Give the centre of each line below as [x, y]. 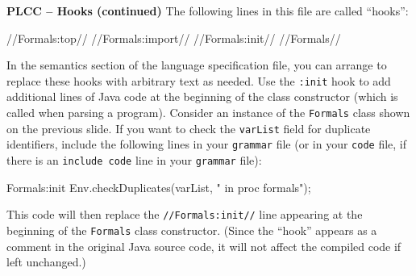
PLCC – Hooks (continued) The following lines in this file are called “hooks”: [208, 10]
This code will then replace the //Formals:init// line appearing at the [185, 214]
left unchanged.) [46, 262]
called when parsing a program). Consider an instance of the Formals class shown [208, 113]
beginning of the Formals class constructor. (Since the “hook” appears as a [192, 230]
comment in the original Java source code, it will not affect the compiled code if [204, 246]
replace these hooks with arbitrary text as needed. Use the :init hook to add [199, 80]
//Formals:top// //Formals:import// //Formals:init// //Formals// [174, 38]
